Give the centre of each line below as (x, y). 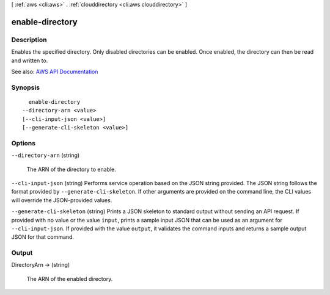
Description (29, 40)
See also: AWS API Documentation (55, 71)
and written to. (30, 60)
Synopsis (25, 87)
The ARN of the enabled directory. (70, 279)
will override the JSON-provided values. (62, 200)
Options (24, 143)
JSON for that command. (43, 237)
